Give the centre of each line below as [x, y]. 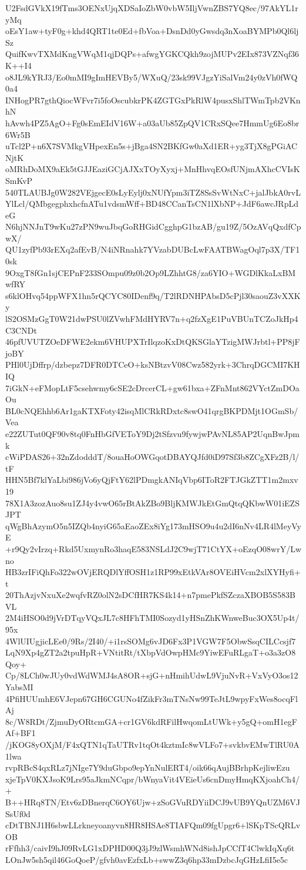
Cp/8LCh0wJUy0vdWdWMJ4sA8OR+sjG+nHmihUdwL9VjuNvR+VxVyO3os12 [152, 675]
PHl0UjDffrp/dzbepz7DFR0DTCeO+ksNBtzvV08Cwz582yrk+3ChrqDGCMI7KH [153, 365]
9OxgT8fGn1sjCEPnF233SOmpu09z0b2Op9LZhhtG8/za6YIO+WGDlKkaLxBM [151, 272]
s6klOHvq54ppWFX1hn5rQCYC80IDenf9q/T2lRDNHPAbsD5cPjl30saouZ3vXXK [153, 295]
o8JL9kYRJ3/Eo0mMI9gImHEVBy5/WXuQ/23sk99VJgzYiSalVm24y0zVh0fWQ [152, 77]
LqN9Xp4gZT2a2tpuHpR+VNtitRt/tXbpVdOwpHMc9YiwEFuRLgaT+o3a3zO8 [151, 652]
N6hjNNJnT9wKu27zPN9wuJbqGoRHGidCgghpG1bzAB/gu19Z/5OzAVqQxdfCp [153, 226]
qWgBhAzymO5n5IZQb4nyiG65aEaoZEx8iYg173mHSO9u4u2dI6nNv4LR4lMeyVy [153, 525]
